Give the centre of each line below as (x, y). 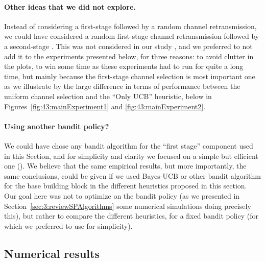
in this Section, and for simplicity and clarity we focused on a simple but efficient (131, 156)
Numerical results (52, 253)
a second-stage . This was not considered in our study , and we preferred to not (128, 46)
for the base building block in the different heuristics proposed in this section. (126, 186)
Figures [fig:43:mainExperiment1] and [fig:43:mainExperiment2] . (105, 106)
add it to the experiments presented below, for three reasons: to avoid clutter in (129, 56)
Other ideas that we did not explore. (70, 6)
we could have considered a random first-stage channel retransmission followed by (132, 36)
